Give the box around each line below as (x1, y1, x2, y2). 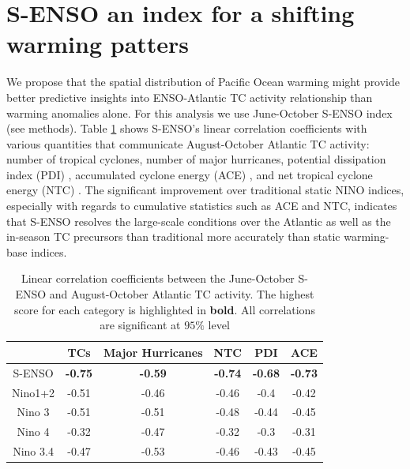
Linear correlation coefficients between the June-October (21, 270, 295, 287)
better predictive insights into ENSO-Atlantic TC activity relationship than (6, 88, 373, 105)
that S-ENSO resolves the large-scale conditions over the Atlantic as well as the (6, 212, 391, 229)
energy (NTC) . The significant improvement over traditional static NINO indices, (6, 182, 404, 198)
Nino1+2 (12, 384, 55, 400)
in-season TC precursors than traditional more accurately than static (6, 228, 340, 245)
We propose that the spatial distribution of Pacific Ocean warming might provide (6, 73, 401, 90)
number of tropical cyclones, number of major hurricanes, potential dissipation (6, 151, 386, 167)
